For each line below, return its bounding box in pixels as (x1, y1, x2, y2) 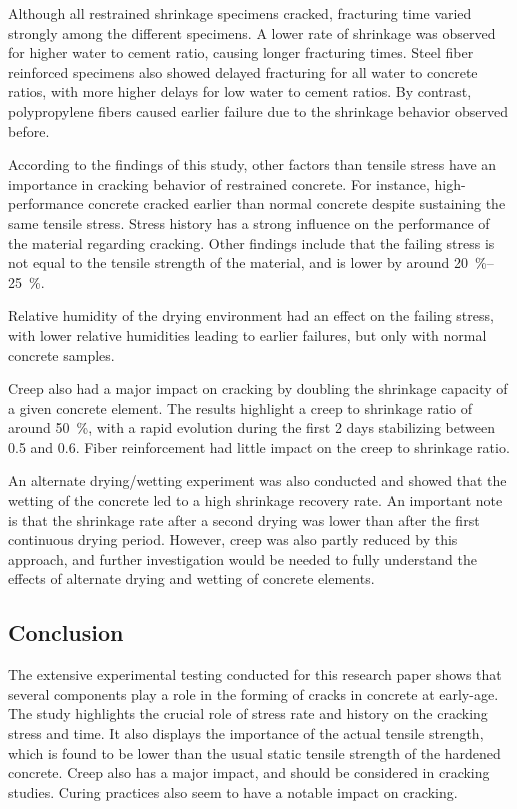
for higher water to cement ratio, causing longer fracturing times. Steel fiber (8, 42, 474, 63)
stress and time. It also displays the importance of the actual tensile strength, (8, 723, 484, 744)
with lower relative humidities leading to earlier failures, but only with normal (8, 324, 487, 345)
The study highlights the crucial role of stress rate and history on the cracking (8, 703, 488, 724)
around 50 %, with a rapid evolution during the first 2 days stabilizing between (8, 417, 495, 438)
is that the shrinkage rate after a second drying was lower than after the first (8, 509, 480, 530)
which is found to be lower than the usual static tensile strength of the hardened (8, 742, 501, 763)
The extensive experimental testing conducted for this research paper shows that (8, 664, 502, 685)
